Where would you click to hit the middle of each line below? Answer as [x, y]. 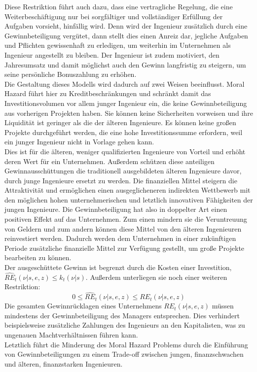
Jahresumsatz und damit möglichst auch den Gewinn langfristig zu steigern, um [125, 64]
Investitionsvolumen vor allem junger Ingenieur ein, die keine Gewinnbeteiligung [126, 103]
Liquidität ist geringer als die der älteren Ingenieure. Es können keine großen [120, 122]
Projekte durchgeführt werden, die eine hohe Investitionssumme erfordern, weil [124, 132]
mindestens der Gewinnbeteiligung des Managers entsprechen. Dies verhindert [122, 315]
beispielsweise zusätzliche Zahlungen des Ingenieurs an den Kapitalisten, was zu [125, 325]
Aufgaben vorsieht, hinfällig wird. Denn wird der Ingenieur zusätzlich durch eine [126, 26]
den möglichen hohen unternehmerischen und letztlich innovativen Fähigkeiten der [129, 199]
